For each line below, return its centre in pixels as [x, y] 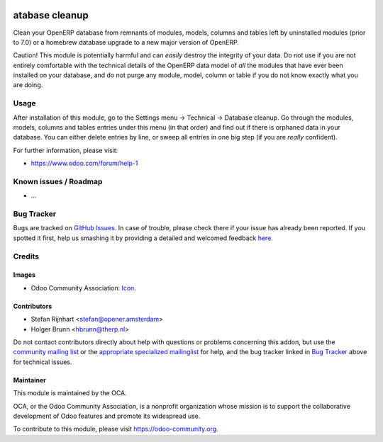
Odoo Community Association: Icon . [83, 288]
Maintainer [29, 380]
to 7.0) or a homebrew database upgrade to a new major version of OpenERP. [126, 42]
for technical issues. [43, 362]
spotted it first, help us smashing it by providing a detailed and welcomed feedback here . [143, 238]
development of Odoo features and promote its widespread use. [107, 416]
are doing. [28, 85]
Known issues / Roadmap [58, 181]
